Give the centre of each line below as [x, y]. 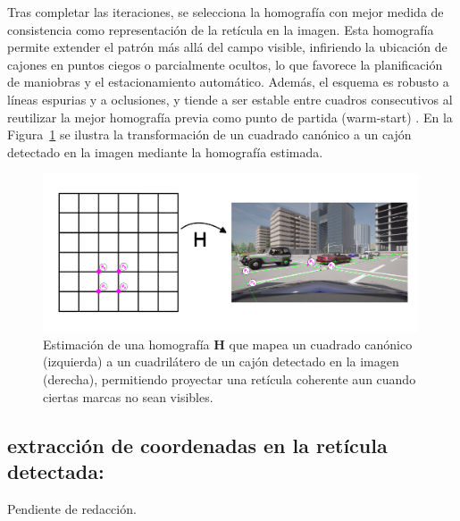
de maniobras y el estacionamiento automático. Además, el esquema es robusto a [228, 82]
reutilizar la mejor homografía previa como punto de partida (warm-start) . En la [230, 117]
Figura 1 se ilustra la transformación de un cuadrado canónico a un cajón [209, 134]
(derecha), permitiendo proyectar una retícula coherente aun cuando [230, 378]
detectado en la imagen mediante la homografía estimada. [165, 151]
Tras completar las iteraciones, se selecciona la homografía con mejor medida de [226, 12]
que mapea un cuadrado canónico [321, 344]
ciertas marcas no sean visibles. [128, 396]
